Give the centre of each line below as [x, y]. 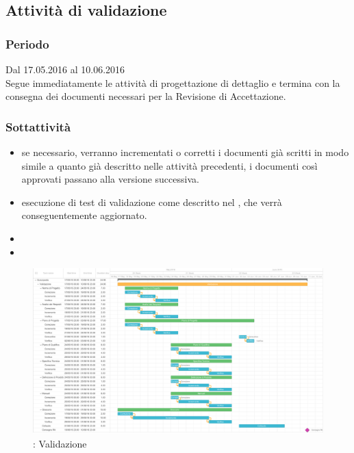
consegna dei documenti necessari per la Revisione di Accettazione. [146, 96]
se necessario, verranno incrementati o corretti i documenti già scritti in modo [185, 152]
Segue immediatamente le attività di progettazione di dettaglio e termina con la [173, 82]
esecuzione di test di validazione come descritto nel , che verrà [152, 202]
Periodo [27, 43]
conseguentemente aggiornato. [84, 215]
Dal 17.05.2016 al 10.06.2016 [65, 69]
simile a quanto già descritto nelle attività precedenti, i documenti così [169, 165]
